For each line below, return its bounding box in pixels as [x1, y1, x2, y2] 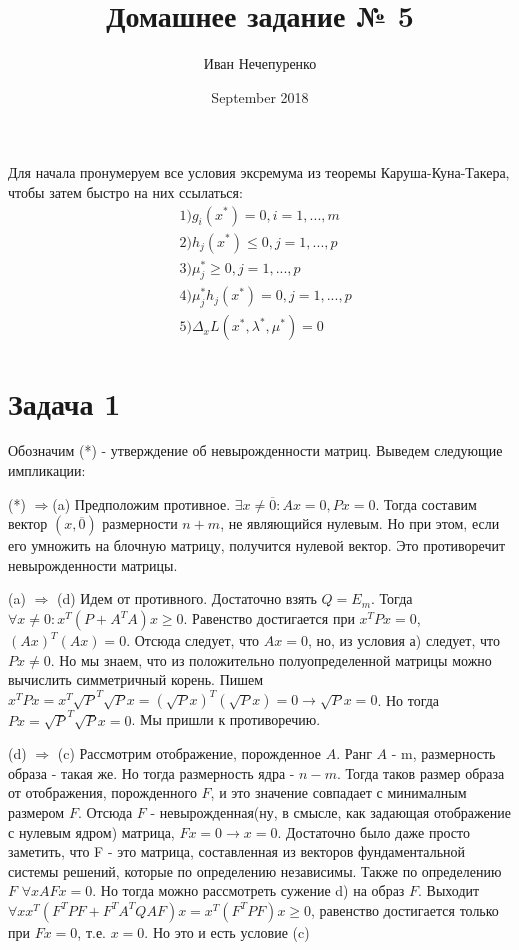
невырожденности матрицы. [8, 554, 178, 575]
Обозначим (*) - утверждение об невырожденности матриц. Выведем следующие [8, 440, 503, 461]
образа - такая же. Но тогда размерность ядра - [8, 762, 295, 783]
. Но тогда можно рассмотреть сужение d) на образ [92, 880, 405, 901]
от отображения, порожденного [8, 782, 197, 803]
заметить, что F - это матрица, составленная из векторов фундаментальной [8, 841, 466, 862]
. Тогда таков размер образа [336, 762, 505, 783]
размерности [102, 513, 178, 534]
